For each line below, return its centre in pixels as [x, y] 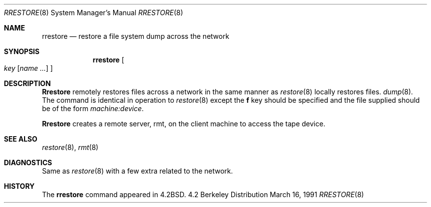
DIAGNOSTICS [28, 163]
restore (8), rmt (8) [70, 147]
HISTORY [19, 186]
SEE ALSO [21, 139]
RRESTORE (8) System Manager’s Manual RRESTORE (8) [94, 13]
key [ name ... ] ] [29, 68]
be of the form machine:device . [93, 108]
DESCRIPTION [28, 83]
